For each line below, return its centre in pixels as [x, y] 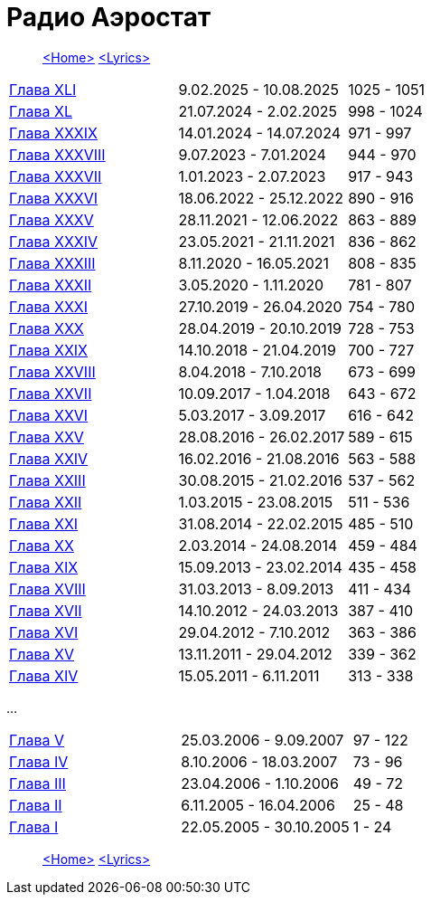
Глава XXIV [49, 458]
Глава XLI [43, 89]
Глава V [37, 740]
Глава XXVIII [52, 371]
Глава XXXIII [52, 263]
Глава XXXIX [53, 133]
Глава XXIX [49, 350]
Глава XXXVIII [57, 154]
